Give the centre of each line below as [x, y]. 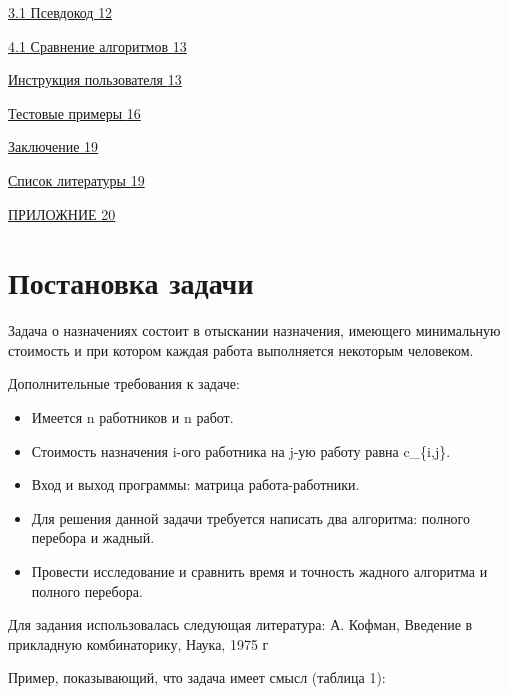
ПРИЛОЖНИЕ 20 [62, 213]
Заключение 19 [53, 146]
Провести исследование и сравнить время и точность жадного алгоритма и [259, 571]
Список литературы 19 [76, 179]
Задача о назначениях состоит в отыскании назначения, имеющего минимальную [254, 330]
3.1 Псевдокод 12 [60, 12]
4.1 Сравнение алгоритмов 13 [97, 45]
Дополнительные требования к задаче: [124, 383]
